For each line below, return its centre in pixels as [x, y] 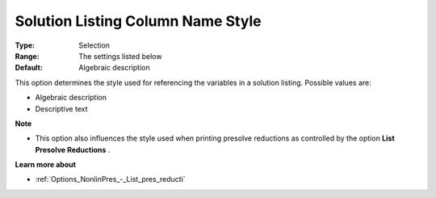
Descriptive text [61, 108]
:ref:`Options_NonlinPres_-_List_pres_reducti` [110, 179]
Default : [29, 68]
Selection [94, 45]
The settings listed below [120, 56]
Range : [27, 56]
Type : [25, 45]
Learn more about [46, 165]
